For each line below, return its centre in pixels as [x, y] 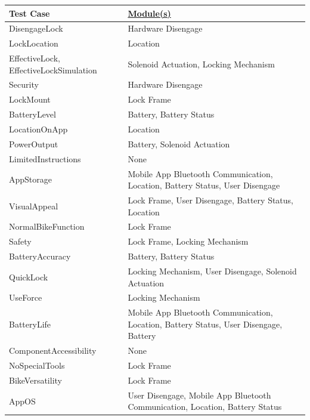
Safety [20, 241]
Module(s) [149, 13]
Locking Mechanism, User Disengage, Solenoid [212, 271]
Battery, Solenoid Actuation [179, 143]
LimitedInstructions [45, 158]
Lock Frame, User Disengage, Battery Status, [210, 200]
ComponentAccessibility [53, 350]
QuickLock [29, 277]
